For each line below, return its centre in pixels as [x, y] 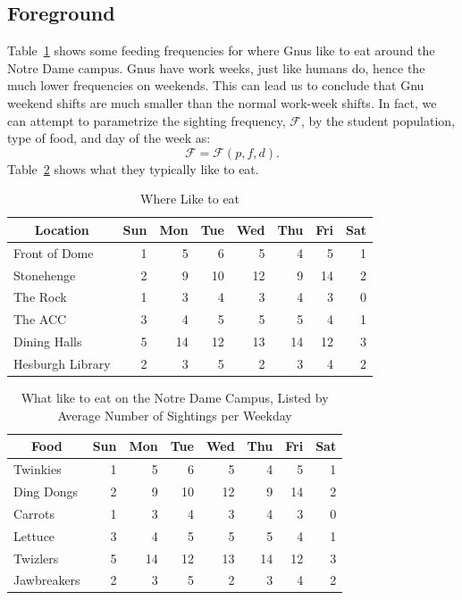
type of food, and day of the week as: [109, 138]
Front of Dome [54, 252]
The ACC [40, 319]
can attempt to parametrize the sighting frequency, [147, 120]
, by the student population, [378, 120]
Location [62, 229]
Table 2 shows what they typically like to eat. [133, 168]
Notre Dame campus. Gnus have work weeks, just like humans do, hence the [216, 67]
